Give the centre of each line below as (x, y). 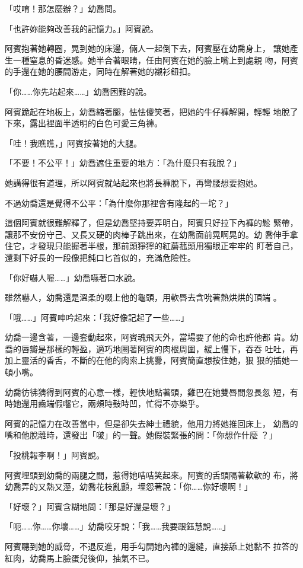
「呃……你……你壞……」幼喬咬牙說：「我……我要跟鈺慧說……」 (118, 526)
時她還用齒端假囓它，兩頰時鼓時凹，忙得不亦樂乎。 (104, 403)
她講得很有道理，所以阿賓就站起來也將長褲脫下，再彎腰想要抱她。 (133, 182)
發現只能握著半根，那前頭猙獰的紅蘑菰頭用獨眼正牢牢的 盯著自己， (168, 246)
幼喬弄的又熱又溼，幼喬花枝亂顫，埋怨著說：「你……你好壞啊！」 (129, 486)
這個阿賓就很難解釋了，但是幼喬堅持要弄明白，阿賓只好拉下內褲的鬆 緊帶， (151, 223)
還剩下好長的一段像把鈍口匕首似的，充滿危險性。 (100, 257)
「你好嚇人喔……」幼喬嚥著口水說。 (73, 277)
